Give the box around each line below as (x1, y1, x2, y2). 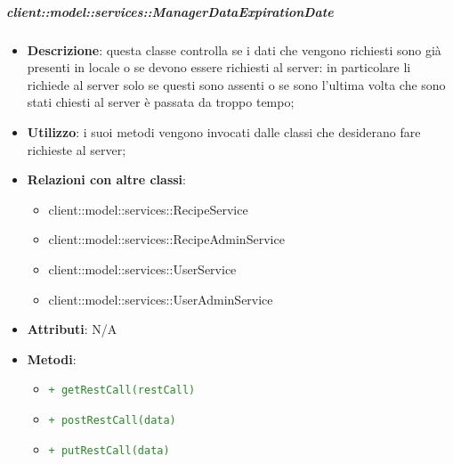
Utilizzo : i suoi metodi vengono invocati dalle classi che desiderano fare (27, 122, 421, 141)
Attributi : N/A (27, 320, 117, 338)
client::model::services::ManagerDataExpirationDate (6, 2, 334, 20)
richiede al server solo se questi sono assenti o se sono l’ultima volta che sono (27, 75, 446, 94)
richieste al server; (27, 140, 126, 159)
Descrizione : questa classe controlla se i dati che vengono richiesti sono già (27, 40, 441, 59)
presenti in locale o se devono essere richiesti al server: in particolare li (27, 58, 411, 77)
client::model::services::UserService (48, 259, 237, 278)
